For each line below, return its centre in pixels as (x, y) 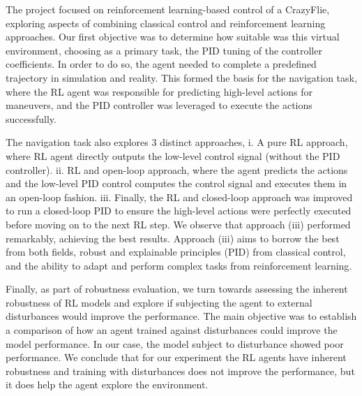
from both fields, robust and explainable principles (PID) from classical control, (176, 252)
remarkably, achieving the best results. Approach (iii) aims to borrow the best (173, 238)
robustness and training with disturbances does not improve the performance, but (180, 371)
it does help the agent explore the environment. (107, 384)
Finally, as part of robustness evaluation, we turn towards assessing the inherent (177, 289)
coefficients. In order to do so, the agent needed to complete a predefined (161, 64)
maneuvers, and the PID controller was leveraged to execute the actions (159, 105)
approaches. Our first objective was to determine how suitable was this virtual (173, 37)
